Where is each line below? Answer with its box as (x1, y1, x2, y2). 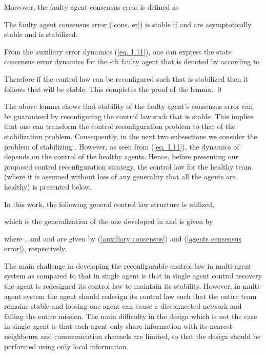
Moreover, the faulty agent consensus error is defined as (4, 2, 179, 12)
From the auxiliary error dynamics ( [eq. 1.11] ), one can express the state (4, 46, 232, 57)
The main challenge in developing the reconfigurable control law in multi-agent (4, 260, 252, 271)
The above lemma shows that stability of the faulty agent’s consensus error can (4, 101, 253, 111)
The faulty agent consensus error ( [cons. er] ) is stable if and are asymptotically (4, 18, 252, 29)
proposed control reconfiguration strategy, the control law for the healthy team (4, 161, 252, 172)
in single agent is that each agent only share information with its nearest (4, 321, 232, 331)
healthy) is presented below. (4, 181, 92, 192)
